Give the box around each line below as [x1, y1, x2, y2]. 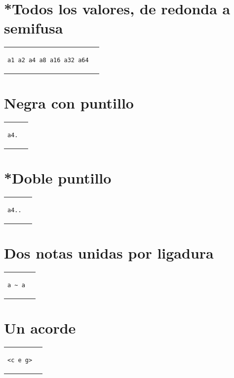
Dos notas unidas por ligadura [4, 243, 214, 263]
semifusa [4, 18, 63, 38]
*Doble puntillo [4, 168, 112, 188]
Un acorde [4, 318, 76, 338]
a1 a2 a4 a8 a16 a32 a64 [7, 57, 89, 64]
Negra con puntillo [4, 93, 134, 113]
